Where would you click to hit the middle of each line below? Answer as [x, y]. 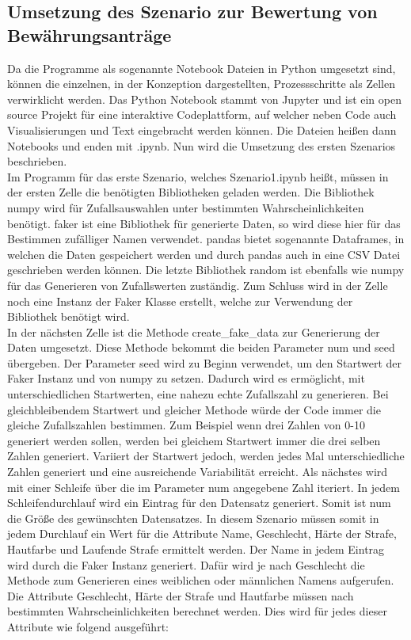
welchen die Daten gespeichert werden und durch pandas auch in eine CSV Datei [204, 254]
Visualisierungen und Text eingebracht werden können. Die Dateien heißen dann [202, 130]
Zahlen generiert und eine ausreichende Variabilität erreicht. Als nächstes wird [198, 472]
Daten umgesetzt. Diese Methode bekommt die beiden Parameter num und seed [201, 347]
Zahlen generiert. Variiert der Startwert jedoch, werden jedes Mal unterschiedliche [206, 456]
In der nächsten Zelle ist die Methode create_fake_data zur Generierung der [194, 331]
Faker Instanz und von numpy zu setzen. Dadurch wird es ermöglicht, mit [186, 378]
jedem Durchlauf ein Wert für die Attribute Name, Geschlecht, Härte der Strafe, [202, 533]
